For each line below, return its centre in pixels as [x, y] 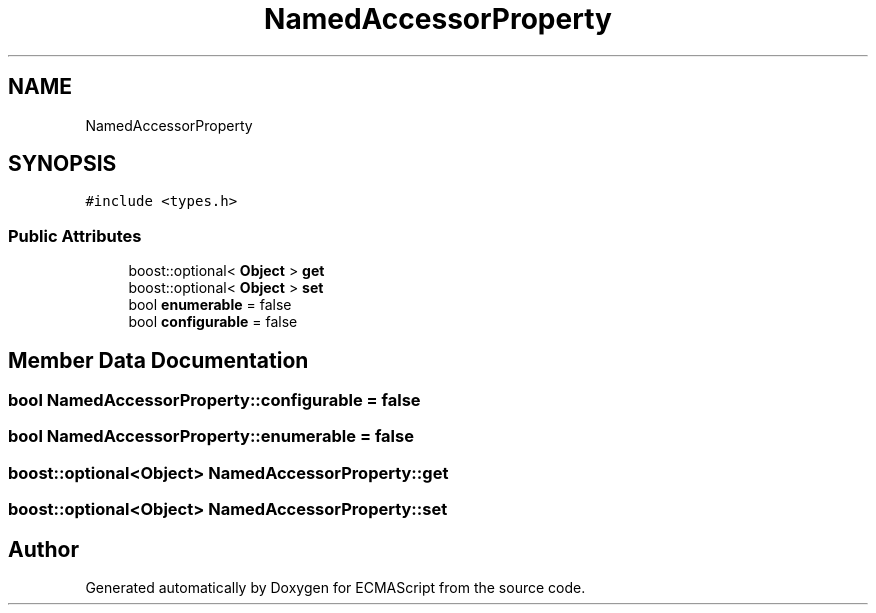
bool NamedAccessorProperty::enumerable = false [211, 436]
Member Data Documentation [158, 360]
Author [43, 549]
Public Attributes [75, 235]
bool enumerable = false [210, 305]
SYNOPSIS [62, 164]
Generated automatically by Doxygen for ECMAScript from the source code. [335, 587]
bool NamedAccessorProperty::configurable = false [214, 400]
